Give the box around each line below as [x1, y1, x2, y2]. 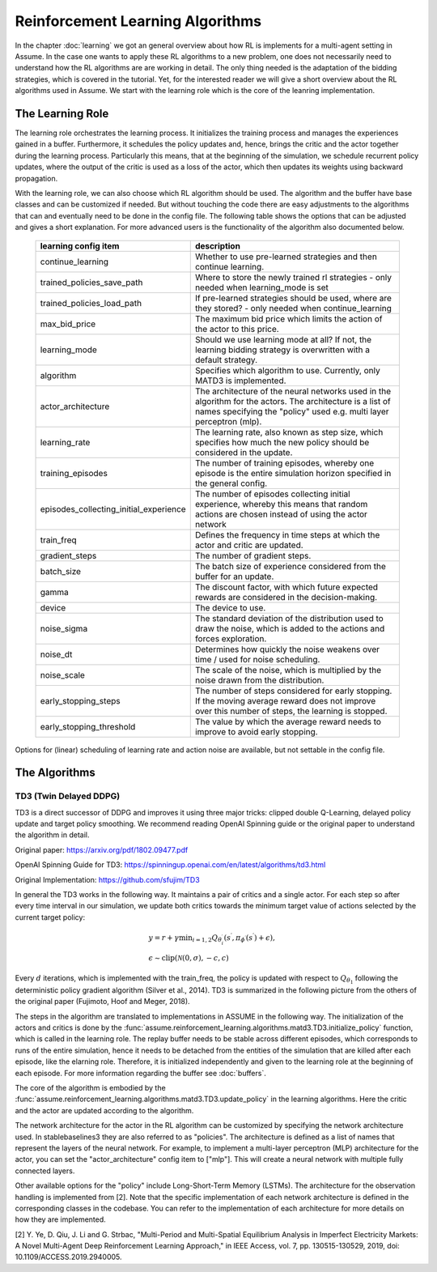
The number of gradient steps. [194, 550, 312, 561]
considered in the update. [194, 446, 293, 457]
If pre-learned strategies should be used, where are [194, 292, 392, 304]
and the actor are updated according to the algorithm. [15, 1105, 194, 1115]
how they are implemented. [15, 1215, 107, 1224]
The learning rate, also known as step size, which [194, 426, 384, 437]
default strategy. [194, 354, 258, 365]
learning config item [40, 240, 120, 251]
